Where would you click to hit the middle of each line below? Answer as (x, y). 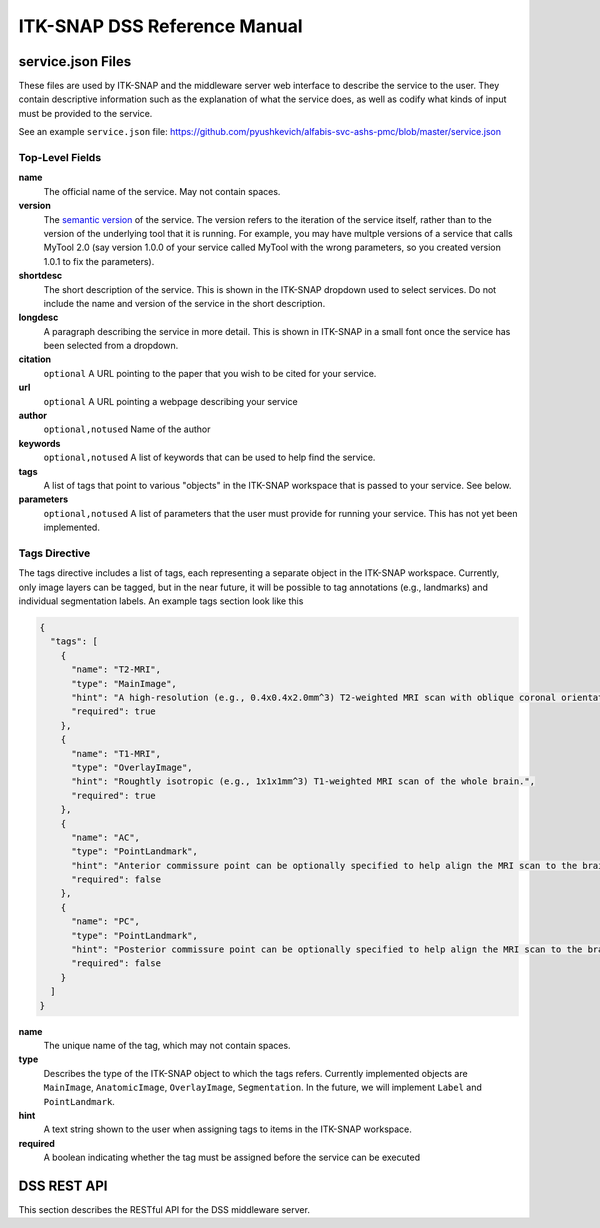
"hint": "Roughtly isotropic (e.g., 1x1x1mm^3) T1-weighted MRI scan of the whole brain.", (303, 781)
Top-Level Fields (60, 157)
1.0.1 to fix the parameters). (99, 261)
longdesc (38, 317)
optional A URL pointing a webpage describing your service (171, 401)
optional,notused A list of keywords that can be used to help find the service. (209, 457)
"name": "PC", (105, 921)
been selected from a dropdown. (111, 346)
